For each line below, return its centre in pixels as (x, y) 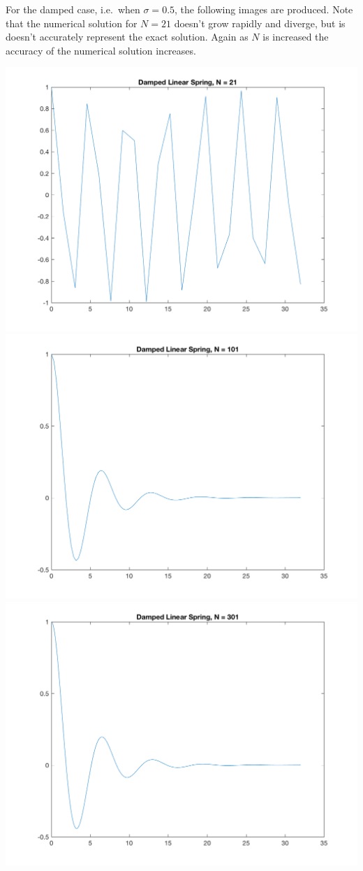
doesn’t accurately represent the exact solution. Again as (127, 37)
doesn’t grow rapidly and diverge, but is (260, 23)
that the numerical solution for (72, 23)
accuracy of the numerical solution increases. (101, 50)
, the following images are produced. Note (264, 9)
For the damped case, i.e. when (73, 9)
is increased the (296, 37)
